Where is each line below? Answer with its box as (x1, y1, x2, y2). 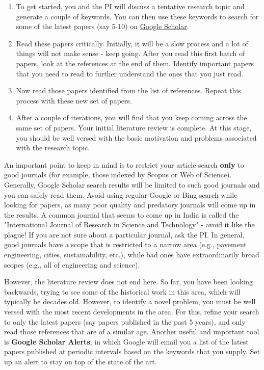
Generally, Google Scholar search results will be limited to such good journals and (4, 179, 260, 190)
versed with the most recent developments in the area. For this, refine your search (4, 306, 259, 317)
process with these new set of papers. (16, 95, 132, 105)
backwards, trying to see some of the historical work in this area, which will (4, 286, 241, 297)
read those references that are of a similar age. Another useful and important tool (4, 326, 259, 337)
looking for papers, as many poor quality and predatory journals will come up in (4, 199, 256, 210)
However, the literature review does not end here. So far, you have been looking (4, 276, 253, 287)
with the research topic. (16, 142, 90, 153)
